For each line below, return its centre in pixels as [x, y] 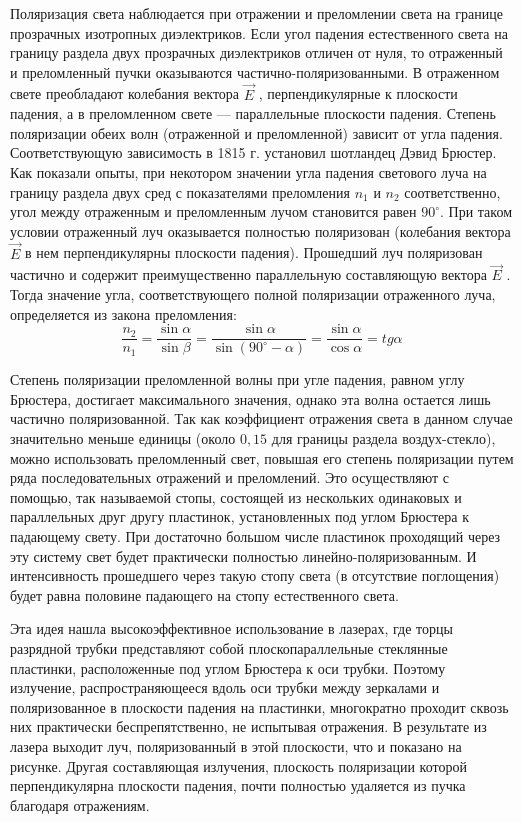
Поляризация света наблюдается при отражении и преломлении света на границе [256, 13]
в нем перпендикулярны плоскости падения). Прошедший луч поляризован [254, 252]
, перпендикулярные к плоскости [358, 93]
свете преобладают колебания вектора [125, 93]
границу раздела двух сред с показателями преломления [180, 191]
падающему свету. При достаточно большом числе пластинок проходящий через [255, 535]
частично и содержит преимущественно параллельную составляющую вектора [248, 274]
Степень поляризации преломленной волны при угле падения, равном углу [237, 379]
